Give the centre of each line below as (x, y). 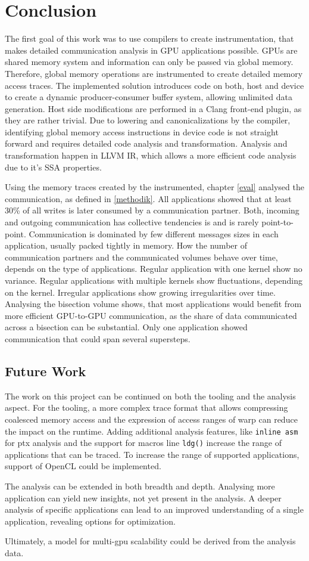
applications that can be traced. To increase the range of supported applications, (152, 454)
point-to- (277, 222)
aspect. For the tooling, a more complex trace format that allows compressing (146, 407)
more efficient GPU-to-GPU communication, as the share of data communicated (151, 315)
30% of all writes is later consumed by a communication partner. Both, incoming (152, 210)
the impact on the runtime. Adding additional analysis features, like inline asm (152, 431)
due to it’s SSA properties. (53, 167)
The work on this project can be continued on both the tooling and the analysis (150, 396)
